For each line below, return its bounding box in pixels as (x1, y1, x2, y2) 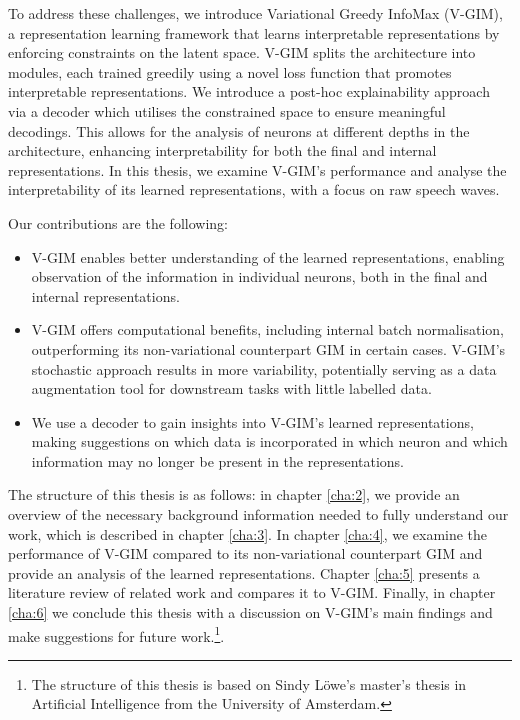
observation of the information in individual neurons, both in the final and (31, 266, 488, 287)
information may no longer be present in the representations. (31, 450, 405, 471)
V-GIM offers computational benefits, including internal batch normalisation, (31, 319, 505, 340)
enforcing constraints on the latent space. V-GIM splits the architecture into (8, 42, 476, 63)
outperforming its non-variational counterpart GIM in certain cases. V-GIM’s (31, 338, 506, 359)
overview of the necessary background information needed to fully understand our (8, 504, 509, 525)
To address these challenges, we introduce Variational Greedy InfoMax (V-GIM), (8, 3, 503, 23)
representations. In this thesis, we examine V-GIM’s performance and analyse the (8, 159, 507, 180)
